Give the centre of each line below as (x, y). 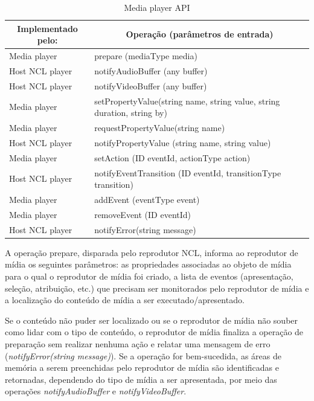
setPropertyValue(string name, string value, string (187, 101)
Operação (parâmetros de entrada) (200, 34)
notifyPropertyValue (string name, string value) (183, 142)
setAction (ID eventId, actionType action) (172, 157)
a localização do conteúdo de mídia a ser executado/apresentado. (125, 300)
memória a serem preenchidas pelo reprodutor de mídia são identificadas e (142, 367)
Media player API (157, 7)
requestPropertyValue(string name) (160, 127)
